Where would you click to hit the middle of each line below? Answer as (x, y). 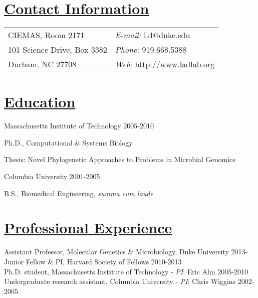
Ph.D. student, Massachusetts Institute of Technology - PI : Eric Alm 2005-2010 (126, 271)
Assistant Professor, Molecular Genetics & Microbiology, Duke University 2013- (126, 252)
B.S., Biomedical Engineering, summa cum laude (79, 193)
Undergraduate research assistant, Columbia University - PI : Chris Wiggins (120, 281)
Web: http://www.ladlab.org (165, 64)
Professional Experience (88, 228)
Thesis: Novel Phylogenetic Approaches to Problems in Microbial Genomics (120, 159)
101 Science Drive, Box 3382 (58, 50)
